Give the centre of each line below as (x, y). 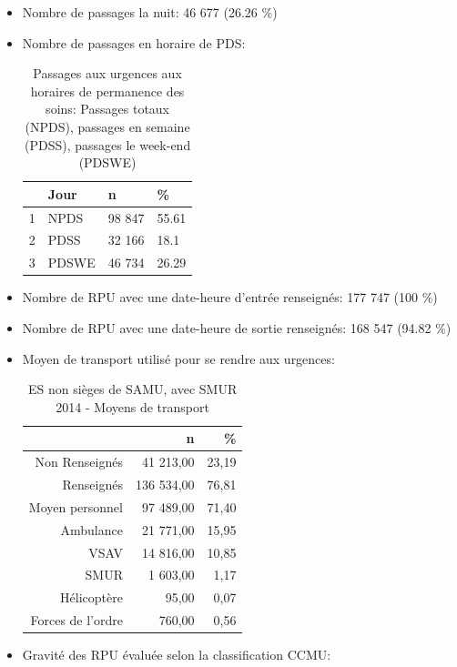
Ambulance (91, 529)
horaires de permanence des (107, 91)
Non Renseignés (79, 462)
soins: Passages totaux (108, 109)
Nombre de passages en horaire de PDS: (134, 42)
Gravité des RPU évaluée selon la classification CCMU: (177, 655)
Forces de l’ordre (76, 620)
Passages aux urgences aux (107, 73)
